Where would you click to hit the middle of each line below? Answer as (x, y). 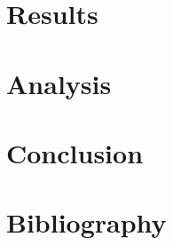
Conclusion (75, 152)
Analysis (59, 83)
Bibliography (86, 222)
